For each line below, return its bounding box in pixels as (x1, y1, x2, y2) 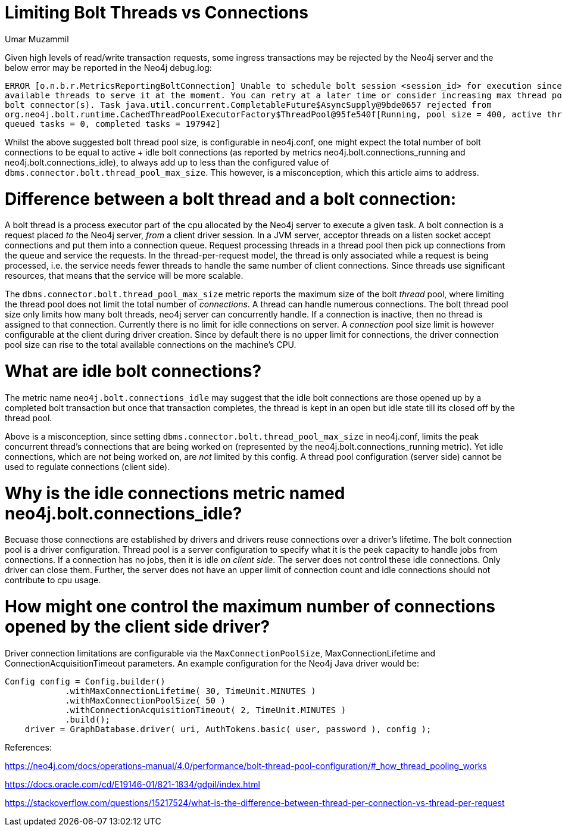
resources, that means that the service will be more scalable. (5, 270, 243, 281)
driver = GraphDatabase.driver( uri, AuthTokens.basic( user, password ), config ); (24, 724, 432, 734)
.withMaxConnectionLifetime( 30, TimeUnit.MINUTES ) (65, 686, 316, 696)
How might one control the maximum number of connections (5, 596, 496, 617)
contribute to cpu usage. (5, 575, 101, 586)
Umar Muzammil (5, 33, 69, 44)
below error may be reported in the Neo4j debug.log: (5, 62, 212, 73)
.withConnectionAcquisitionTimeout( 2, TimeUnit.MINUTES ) (65, 705, 346, 715)
